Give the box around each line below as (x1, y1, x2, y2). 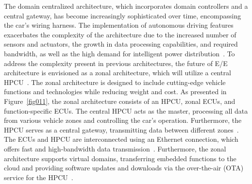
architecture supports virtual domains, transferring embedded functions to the (4, 153, 236, 163)
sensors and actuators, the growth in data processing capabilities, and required (4, 39, 238, 49)
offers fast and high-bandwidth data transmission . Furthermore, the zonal (4, 143, 226, 153)
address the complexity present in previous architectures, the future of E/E (4, 58, 228, 68)
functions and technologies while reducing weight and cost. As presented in (4, 86, 227, 97)
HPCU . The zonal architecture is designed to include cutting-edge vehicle (4, 77, 226, 87)
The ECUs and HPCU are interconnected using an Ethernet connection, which (4, 134, 238, 144)
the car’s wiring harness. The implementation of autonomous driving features (4, 20, 234, 30)
